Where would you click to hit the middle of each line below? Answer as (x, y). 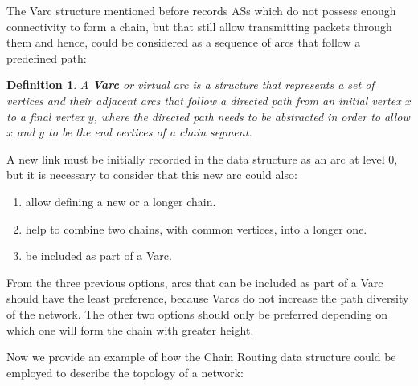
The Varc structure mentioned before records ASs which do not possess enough (201, 10)
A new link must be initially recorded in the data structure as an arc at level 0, (202, 158)
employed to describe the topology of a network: (125, 372)
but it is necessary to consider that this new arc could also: (152, 175)
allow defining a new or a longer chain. (121, 201)
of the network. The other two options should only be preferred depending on (197, 313)
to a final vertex (45, 116)
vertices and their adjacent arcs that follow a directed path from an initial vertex (204, 100)
